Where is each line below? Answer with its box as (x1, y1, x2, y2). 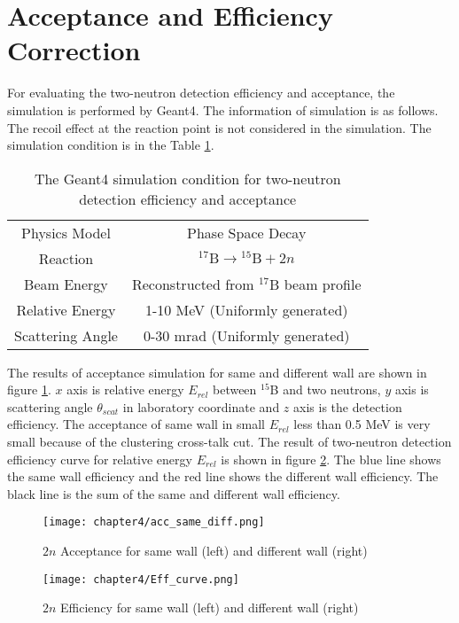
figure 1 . (7, 380, 51, 399)
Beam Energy (24, 273, 108, 294)
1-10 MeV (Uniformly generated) (144, 299, 348, 320)
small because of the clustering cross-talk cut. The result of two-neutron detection (7, 432, 452, 451)
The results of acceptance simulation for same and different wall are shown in (7, 362, 427, 381)
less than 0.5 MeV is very (293, 415, 431, 433)
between (212, 380, 257, 399)
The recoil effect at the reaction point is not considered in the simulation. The (7, 118, 432, 136)
